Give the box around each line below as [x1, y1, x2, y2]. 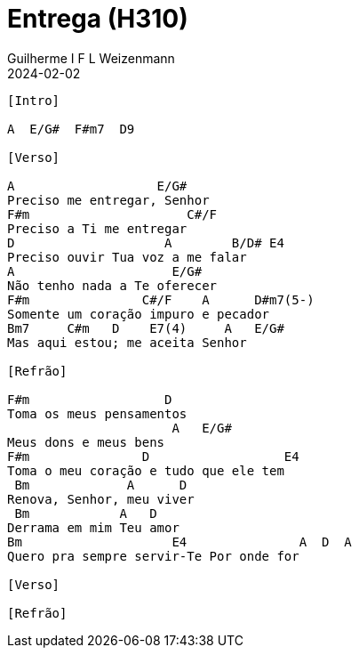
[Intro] [7, 93, 60, 108]
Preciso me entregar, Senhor [7, 192, 210, 207]
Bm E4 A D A [7, 534, 352, 549]
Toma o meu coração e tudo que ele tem [7, 463, 284, 478]
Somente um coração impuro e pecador [7, 306, 270, 321]
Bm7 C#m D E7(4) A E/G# [7, 320, 284, 336]
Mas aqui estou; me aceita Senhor [7, 335, 247, 350]
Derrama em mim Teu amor [7, 520, 179, 535]
